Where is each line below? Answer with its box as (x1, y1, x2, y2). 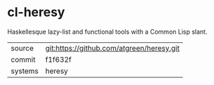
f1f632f (45, 54, 72, 64)
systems (11, 66, 39, 76)
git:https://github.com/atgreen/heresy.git (45, 43, 180, 53)
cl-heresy (7, 4, 65, 20)
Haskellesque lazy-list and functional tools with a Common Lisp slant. (7, 27, 208, 36)
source (11, 43, 34, 53)
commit (11, 54, 36, 64)
